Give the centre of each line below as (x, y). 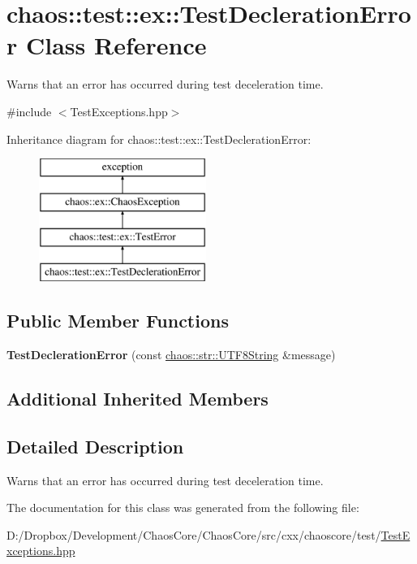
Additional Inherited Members (138, 399)
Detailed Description (95, 446)
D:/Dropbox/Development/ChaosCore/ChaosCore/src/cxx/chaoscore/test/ (194, 534)
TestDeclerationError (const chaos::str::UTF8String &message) (171, 355)
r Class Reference (107, 45)
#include (29, 111)
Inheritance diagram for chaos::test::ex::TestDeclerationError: (159, 139)
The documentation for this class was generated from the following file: (183, 508)
